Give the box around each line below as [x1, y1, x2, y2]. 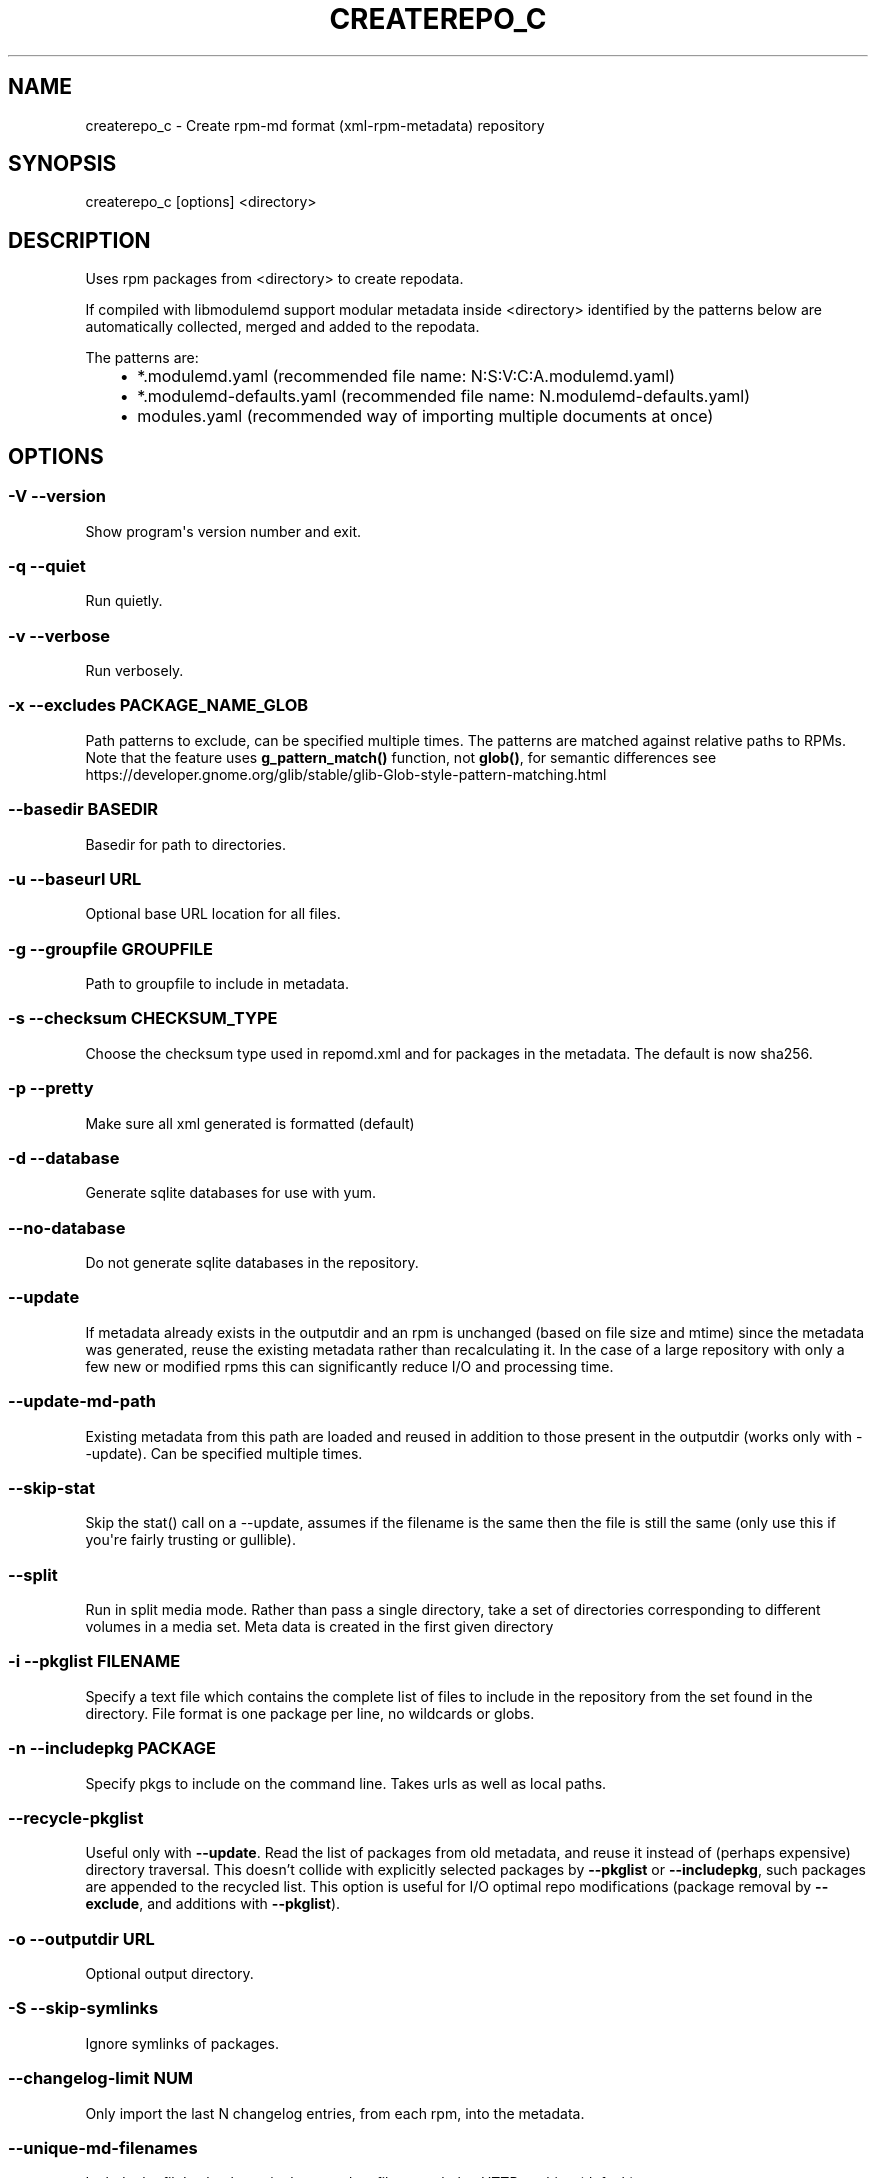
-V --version [8, 486, 107, 507]
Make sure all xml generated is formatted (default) [85, 1114, 415, 1132]
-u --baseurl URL [8, 868, 142, 889]
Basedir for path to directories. [85, 835, 287, 853]
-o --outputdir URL [8, 1928, 155, 1949]
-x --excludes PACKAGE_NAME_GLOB [8, 695, 309, 716]
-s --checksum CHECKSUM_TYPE [8, 1008, 278, 1029]
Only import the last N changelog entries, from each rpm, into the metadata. [85, 2104, 585, 2122]
